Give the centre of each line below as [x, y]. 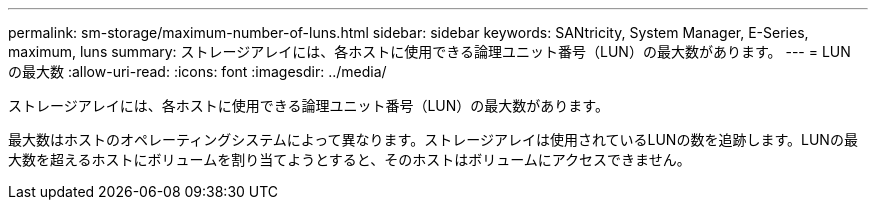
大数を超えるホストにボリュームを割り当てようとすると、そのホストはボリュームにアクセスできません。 [349, 159]
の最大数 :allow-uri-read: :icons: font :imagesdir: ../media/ [197, 71]
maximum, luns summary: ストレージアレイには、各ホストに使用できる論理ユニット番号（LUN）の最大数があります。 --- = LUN [429, 51]
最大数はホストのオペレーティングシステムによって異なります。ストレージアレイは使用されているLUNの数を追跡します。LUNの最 [433, 139]
